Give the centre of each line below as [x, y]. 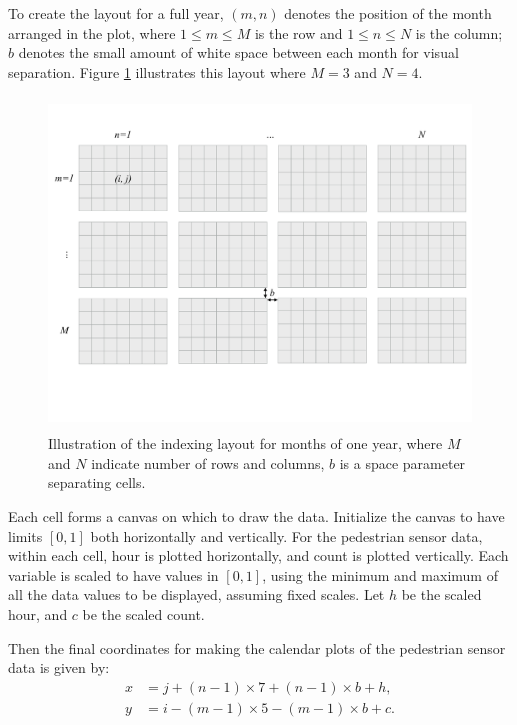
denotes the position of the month [388, 13]
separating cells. [97, 482]
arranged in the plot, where [92, 32]
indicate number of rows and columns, [208, 462]
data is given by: [59, 667]
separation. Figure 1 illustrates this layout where [157, 71]
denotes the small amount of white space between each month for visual [238, 52]
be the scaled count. [143, 614]
